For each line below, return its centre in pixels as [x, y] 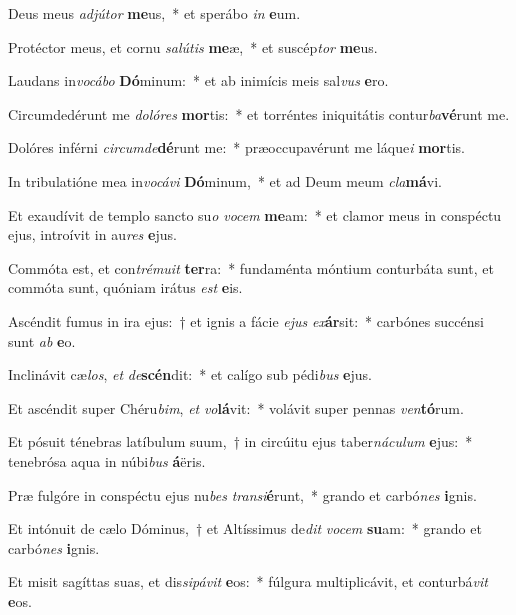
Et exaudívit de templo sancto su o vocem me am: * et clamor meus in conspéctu [255, 214]
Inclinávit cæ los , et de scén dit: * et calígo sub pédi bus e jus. [190, 374]
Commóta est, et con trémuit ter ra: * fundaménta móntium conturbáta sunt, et [251, 267]
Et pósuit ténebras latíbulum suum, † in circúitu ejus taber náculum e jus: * [240, 441]
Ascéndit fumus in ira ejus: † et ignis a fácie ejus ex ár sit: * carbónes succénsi [246, 320]
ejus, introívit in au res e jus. [92, 234]
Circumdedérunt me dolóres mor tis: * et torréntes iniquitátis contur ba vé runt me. [259, 113]
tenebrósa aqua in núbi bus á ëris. [107, 460]
